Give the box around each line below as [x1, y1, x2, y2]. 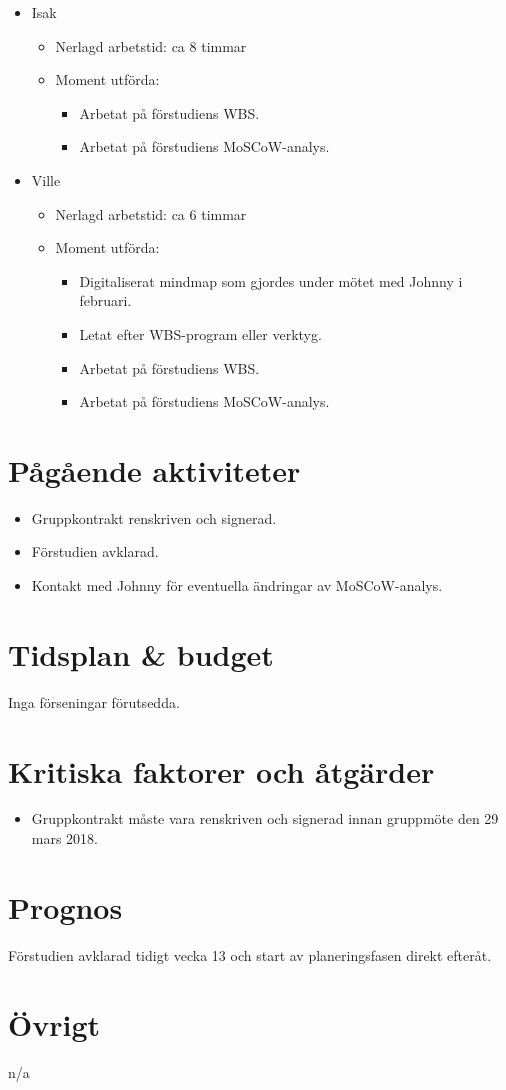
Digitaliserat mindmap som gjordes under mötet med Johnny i [79, 270, 463, 291]
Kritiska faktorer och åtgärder [8, 750, 435, 791]
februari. [79, 290, 132, 311]
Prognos [8, 886, 123, 927]
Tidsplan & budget [8, 633, 274, 674]
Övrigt [8, 1003, 101, 1044]
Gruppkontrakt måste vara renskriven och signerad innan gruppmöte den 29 [31, 808, 499, 829]
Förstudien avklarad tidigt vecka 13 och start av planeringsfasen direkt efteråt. [8, 944, 492, 965]
